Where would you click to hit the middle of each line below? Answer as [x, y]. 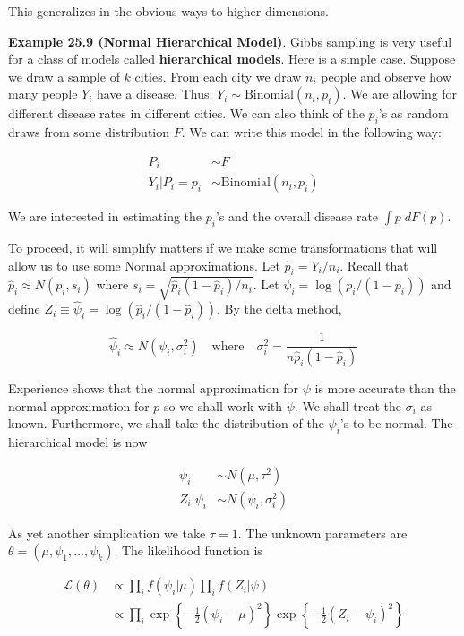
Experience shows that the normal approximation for [154, 388]
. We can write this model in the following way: [311, 132]
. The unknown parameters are [322, 533]
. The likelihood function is [188, 550]
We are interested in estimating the [105, 216]
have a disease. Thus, [155, 94]
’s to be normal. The [396, 423]
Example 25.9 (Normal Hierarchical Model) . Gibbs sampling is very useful [230, 41]
